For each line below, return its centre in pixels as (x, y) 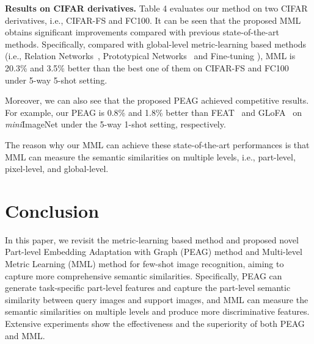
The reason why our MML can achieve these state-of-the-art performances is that (157, 144)
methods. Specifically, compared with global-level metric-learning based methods (156, 44)
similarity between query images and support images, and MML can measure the (157, 299)
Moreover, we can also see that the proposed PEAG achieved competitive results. (157, 100)
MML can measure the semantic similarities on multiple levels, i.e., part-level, (150, 156)
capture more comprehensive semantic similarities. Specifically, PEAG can (144, 275)
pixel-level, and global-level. (57, 169)
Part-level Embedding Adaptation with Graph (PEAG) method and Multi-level (154, 252)
